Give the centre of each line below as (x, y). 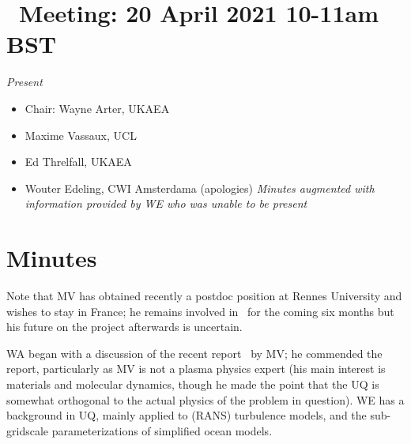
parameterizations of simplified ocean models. (162, 430)
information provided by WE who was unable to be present (166, 203)
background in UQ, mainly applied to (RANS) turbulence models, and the (187, 415)
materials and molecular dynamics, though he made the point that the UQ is (193, 384)
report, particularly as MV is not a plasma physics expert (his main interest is (196, 369)
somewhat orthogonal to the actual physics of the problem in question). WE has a (205, 399)
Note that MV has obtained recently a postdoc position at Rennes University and (204, 295)
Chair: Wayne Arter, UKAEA (97, 108)
